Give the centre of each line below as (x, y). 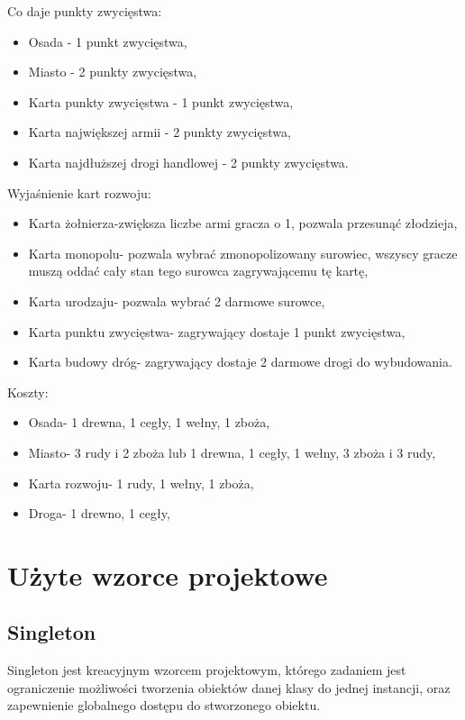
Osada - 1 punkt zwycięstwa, (108, 41)
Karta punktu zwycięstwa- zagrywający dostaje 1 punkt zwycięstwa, (217, 331)
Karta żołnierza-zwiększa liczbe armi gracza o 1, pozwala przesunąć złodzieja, (243, 223)
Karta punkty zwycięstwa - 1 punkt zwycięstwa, (161, 101)
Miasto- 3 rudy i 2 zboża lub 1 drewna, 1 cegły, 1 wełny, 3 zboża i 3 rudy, (232, 452)
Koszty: (28, 392)
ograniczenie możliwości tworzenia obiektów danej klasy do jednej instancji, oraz (229, 687)
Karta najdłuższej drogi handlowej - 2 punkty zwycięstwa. (188, 162)
